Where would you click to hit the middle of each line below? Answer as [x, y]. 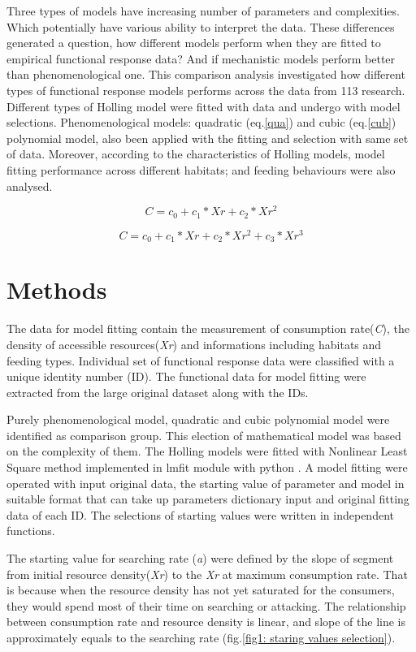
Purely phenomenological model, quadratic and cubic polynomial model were [198, 419]
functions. [31, 531]
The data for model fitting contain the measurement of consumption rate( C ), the [208, 328]
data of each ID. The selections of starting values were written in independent [200, 514]
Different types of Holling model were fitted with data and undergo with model [204, 106]
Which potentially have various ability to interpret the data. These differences [201, 26]
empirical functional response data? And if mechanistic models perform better [201, 58]
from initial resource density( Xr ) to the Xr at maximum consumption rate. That [207, 574]
